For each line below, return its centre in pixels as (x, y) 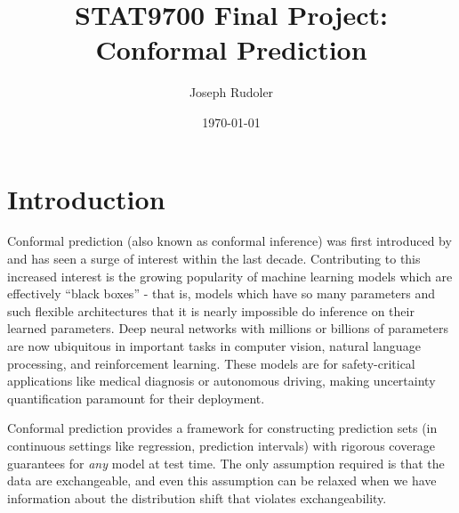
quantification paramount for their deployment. (136, 398)
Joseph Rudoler (231, 92)
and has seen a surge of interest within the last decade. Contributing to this (214, 259)
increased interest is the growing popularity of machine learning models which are (230, 276)
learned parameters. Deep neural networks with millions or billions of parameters (228, 328)
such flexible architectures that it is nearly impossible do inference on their (211, 310)
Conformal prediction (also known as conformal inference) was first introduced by (229, 241)
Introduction (86, 198)
